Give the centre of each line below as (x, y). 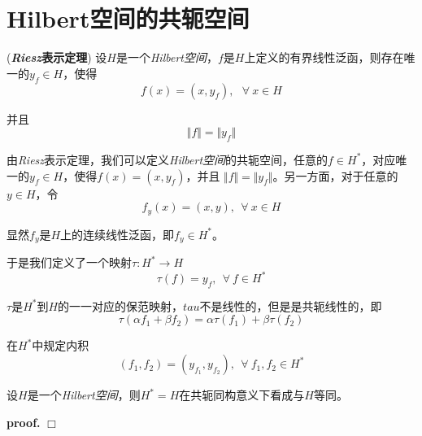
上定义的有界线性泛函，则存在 (324, 57)
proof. (24, 422)
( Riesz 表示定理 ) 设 (57, 57)
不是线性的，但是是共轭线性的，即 (291, 305)
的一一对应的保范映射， (121, 305)
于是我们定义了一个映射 (69, 262)
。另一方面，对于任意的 (335, 175)
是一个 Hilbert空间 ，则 (84, 395)
